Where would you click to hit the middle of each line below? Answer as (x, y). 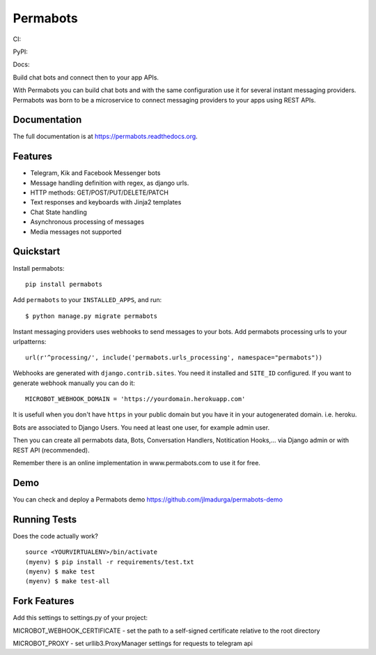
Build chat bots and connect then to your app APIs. (86, 77)
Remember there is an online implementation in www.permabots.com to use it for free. (137, 463)
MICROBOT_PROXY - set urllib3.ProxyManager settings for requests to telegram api (133, 643)
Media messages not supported (76, 232)
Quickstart (37, 251)
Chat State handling (58, 212)
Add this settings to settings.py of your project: (80, 618)
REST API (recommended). (51, 450)
